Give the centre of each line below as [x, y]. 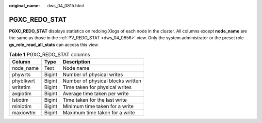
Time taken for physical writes [97, 87]
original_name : [25, 6]
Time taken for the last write [95, 100]
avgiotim [22, 93]
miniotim [22, 107]
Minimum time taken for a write [98, 107]
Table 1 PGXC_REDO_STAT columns [50, 55]
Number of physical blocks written [102, 81]
